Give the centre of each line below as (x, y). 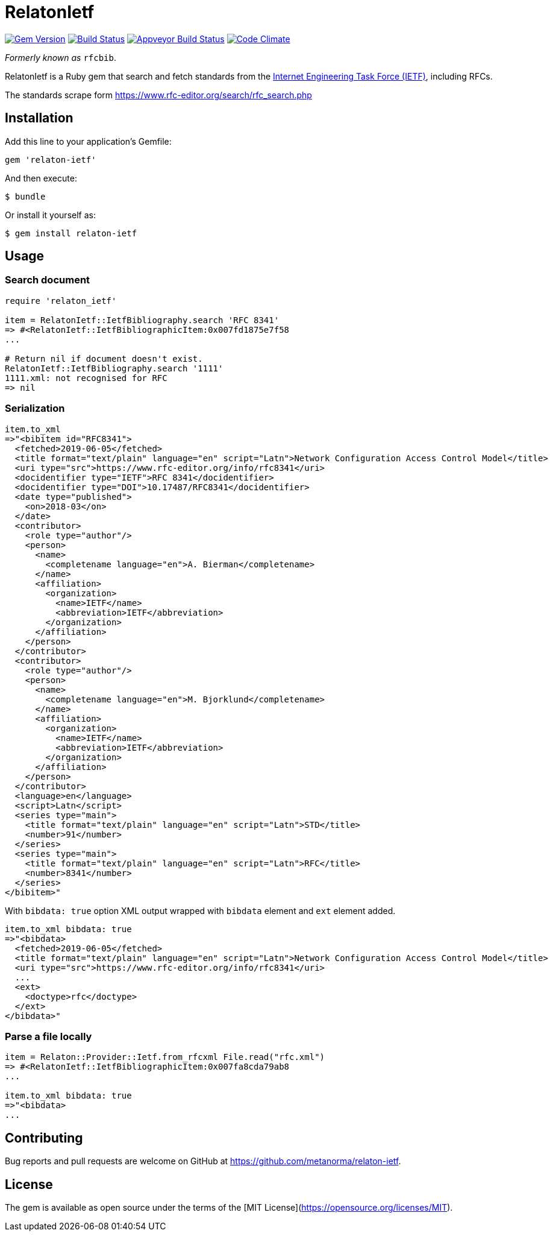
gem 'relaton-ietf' (51, 159)
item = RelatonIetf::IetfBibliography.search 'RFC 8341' (142, 320)
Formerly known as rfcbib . (61, 57)
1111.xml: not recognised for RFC (86, 378)
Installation (39, 118)
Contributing (44, 1138)
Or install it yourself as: (50, 215)
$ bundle (25, 196)
